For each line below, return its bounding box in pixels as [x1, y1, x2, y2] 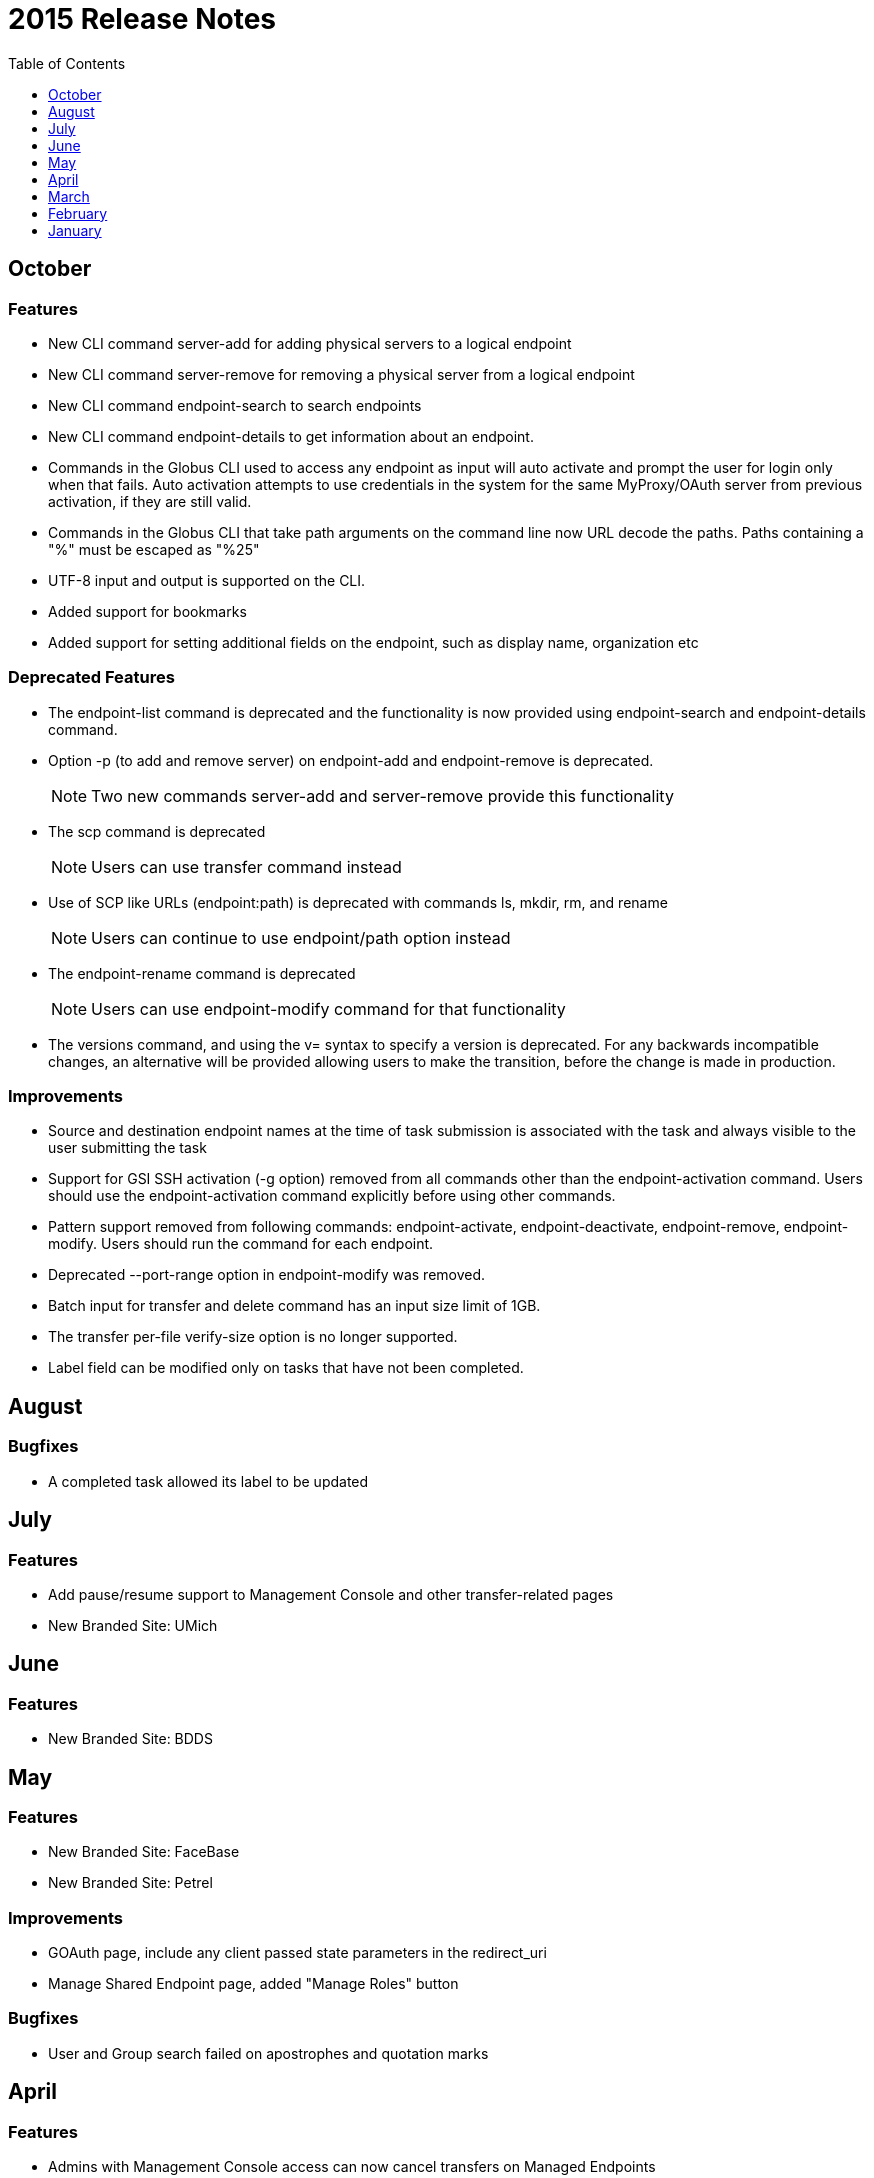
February [48, 204, 108, 222]
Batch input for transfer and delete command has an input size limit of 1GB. [48, 1297, 541, 1315]
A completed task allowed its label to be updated [48, 1472, 369, 1490]
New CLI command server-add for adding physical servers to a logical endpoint [48, 334, 572, 352]
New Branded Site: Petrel [48, 1874, 213, 1892]
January [48, 221, 102, 239]
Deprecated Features [8, 667, 175, 688]
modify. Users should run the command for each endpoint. [48, 1235, 434, 1253]
